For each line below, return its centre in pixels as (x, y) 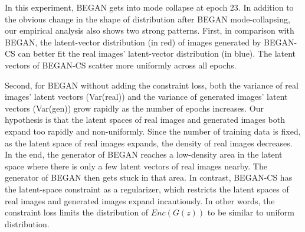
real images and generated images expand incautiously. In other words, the (140, 200)
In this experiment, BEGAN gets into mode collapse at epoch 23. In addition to (149, 7)
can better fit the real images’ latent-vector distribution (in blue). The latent (157, 53)
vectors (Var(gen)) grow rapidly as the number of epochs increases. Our (134, 108)
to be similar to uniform (251, 212)
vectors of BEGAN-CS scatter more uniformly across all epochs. (121, 65)
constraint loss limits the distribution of (77, 212)
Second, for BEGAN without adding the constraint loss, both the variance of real (152, 85)
